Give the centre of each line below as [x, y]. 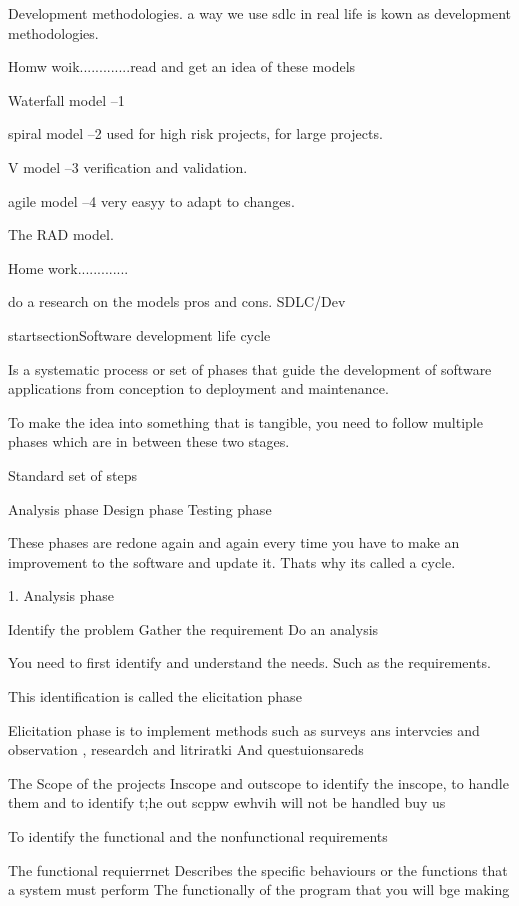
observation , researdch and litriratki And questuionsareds [186, 749]
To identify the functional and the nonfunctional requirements [198, 836]
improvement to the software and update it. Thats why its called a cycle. [232, 561]
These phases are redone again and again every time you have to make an [234, 542]
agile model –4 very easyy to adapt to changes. [151, 200]
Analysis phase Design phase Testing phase [140, 508]
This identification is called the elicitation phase [155, 696]
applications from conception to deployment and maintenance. [198, 388]
